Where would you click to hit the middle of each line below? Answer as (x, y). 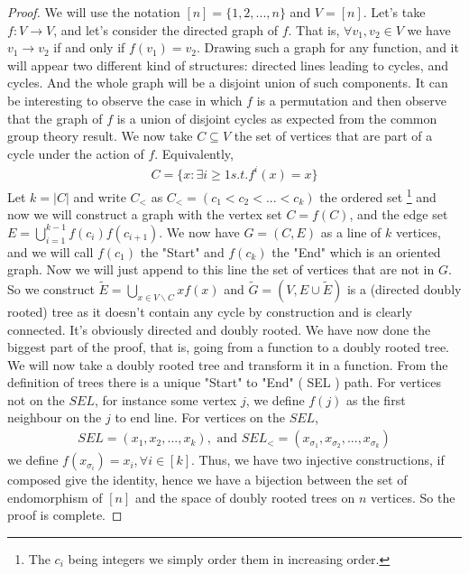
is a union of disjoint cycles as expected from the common (277, 118)
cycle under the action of (76, 153)
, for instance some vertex (166, 399)
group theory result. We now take (100, 136)
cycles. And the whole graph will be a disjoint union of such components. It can (228, 83)
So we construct (51, 288)
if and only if (89, 47)
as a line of (351, 231)
